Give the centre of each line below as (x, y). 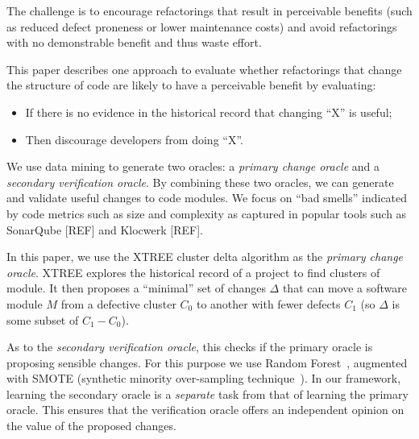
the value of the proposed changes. (91, 426)
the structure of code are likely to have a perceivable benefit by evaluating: (191, 85)
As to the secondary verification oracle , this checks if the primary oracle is (190, 347)
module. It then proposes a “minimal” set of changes (136, 288)
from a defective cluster (118, 303)
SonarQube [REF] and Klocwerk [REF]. (105, 229)
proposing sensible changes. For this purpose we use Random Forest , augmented (207, 362)
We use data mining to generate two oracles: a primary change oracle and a (193, 166)
